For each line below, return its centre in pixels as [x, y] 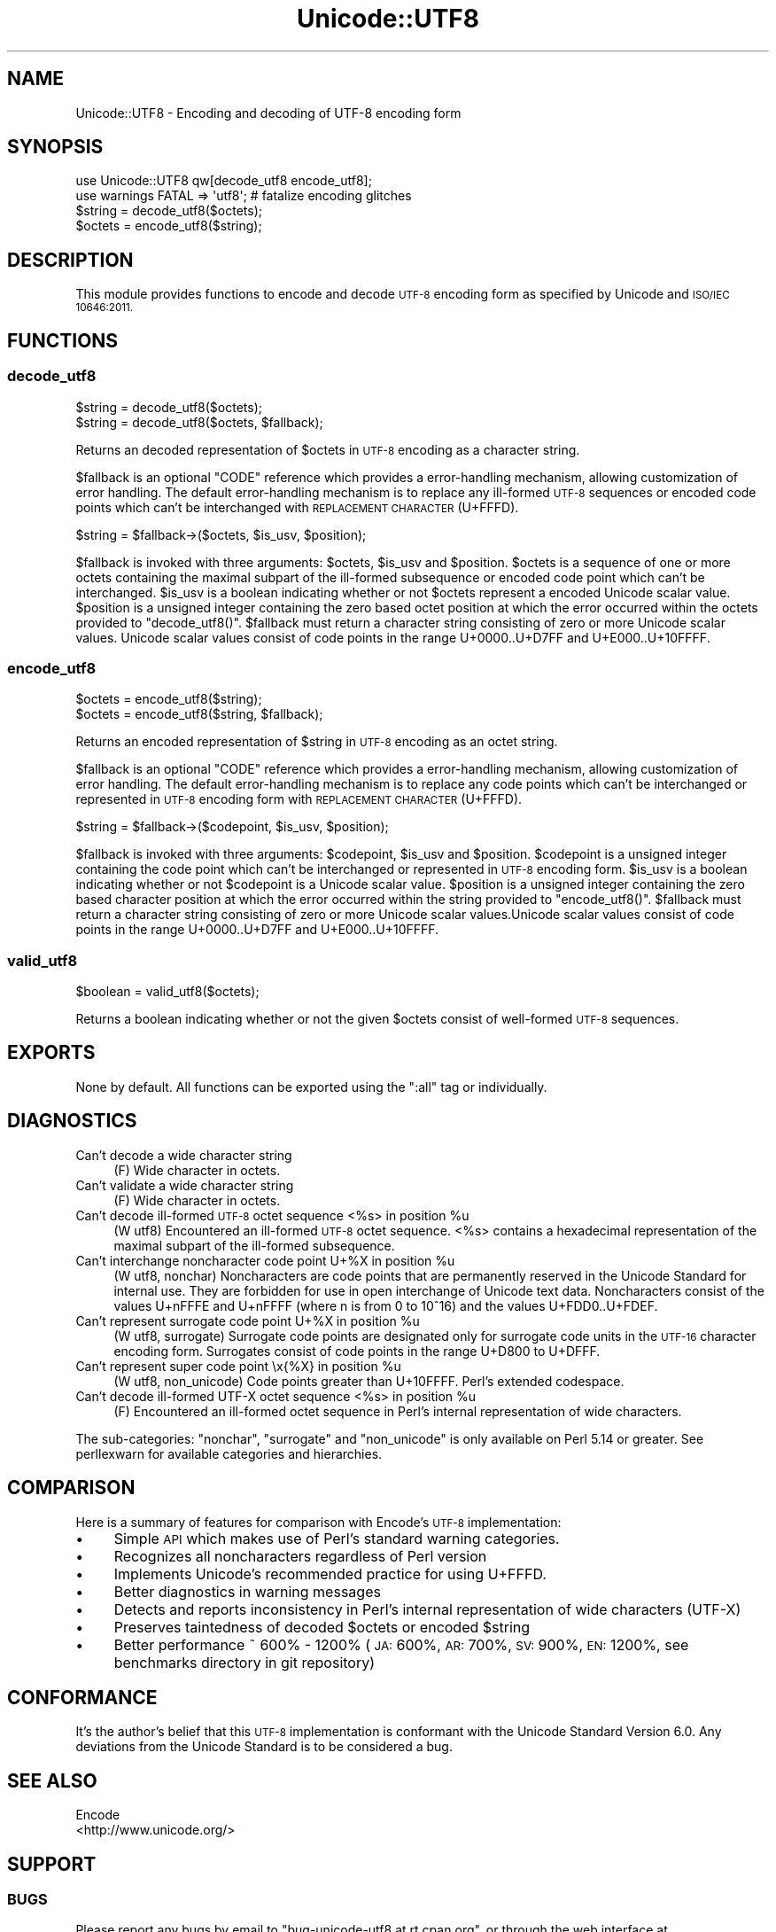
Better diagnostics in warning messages [247, 1591]
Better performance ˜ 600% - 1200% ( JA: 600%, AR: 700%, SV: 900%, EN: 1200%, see [401, 1644]
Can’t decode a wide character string [184, 1155]
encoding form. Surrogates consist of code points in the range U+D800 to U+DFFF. [357, 1351]
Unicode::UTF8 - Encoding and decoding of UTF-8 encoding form [268, 113]
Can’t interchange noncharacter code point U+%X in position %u [265, 1260]
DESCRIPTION [70, 260]
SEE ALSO [52, 1780]
